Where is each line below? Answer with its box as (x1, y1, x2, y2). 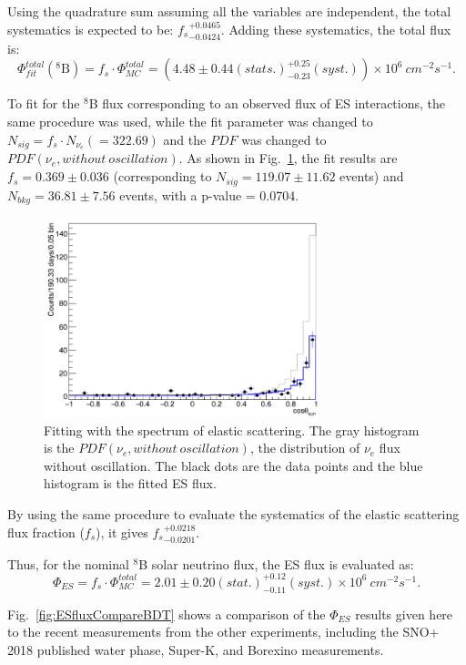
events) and (339, 167, 404, 186)
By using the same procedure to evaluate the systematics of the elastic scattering (7, 504, 460, 523)
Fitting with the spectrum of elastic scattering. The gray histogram (44, 420, 420, 439)
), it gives (96, 522, 148, 541)
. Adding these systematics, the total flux (220, 19, 451, 38)
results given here (355, 604, 453, 623)
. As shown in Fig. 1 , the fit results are (178, 148, 398, 168)
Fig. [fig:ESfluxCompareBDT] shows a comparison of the (7, 604, 326, 623)
